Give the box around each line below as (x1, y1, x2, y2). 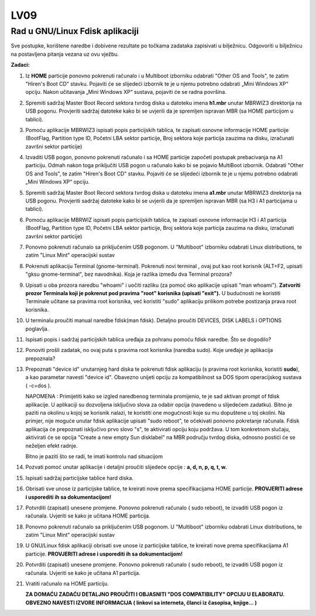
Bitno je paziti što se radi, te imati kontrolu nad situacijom (25, 452, 163, 460)
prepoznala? (25, 355, 56, 362)
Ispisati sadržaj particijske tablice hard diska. (25, 474, 134, 481)
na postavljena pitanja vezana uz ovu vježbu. (11, 50, 119, 57)
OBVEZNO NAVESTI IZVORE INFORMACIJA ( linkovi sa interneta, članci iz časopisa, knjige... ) (25, 599, 257, 606)
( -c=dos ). (25, 382, 52, 389)
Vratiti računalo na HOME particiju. (25, 580, 109, 587)
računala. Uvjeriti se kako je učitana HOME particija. (25, 512, 150, 519)
